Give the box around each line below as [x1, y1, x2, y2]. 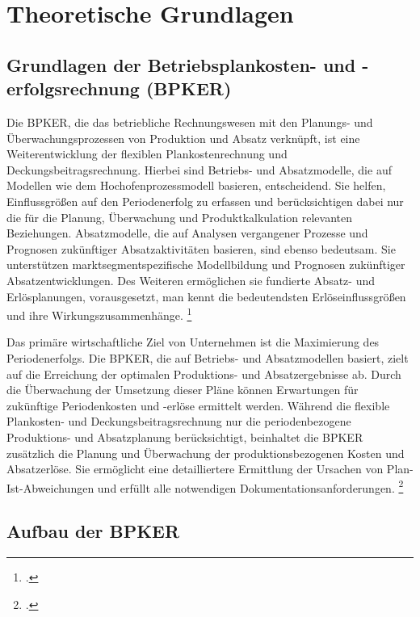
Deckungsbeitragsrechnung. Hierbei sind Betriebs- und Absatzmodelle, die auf [6, 161, 392, 178]
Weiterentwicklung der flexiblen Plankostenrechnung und [6, 145, 288, 162]
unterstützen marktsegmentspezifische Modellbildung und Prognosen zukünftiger [6, 256, 405, 273]
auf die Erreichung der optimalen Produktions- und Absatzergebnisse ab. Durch [6, 365, 401, 382]
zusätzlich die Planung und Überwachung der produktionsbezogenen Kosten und [6, 444, 405, 461]
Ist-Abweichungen [6, 479, 94, 496]
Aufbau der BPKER [6, 518, 180, 544]
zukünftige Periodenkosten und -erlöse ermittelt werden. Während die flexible [6, 397, 390, 413]
